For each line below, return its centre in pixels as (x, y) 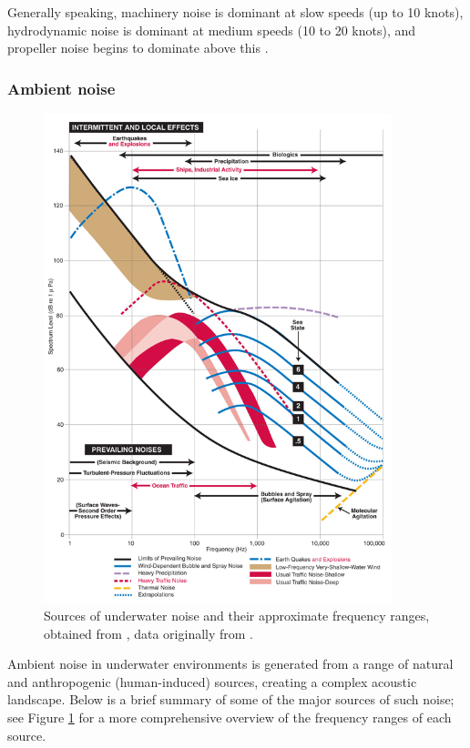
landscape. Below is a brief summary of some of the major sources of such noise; (231, 699)
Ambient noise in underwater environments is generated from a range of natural (230, 664)
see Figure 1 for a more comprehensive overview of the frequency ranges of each (230, 717)
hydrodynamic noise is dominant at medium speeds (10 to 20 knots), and (212, 30)
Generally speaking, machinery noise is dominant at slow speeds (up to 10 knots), (235, 12)
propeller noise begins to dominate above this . (138, 48)
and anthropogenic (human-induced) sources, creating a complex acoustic (212, 681)
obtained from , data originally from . (149, 633)
